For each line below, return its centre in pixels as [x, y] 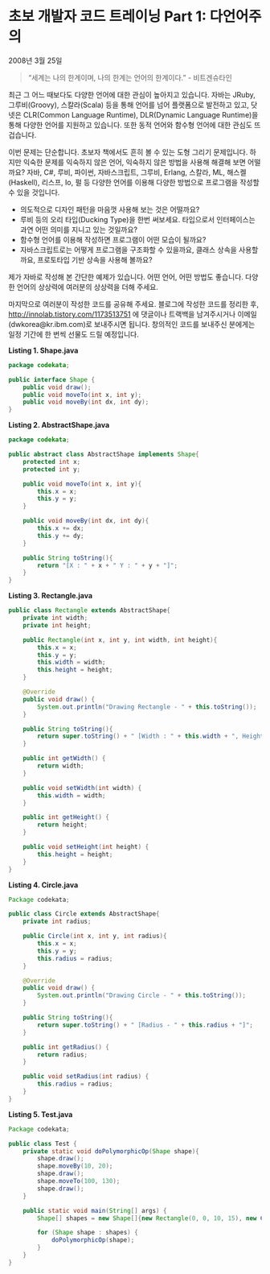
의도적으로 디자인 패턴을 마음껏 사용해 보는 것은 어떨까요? [110, 209]
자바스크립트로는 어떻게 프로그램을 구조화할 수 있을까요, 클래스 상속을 [128, 250]
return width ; [61, 766]
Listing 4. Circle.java [43, 885]
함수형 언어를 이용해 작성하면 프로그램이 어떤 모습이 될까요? [113, 239]
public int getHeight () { [66, 817]
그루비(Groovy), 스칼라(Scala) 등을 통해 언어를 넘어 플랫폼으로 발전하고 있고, [129, 105]
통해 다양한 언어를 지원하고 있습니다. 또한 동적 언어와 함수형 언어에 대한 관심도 [131, 125]
